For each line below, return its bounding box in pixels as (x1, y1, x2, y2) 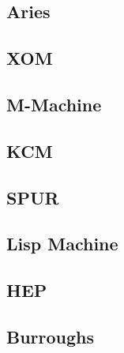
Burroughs (6, 324, 95, 348)
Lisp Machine (6, 231, 118, 256)
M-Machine (6, 92, 102, 116)
